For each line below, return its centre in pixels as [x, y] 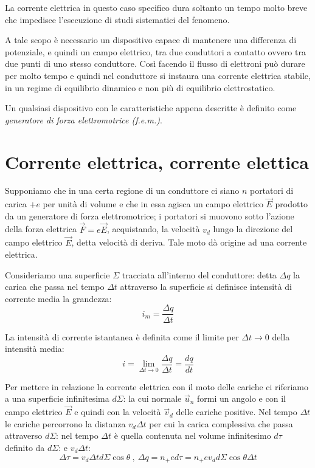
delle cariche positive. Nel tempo [237, 412]
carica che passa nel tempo [55, 287]
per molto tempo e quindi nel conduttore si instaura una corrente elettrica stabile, [158, 75]
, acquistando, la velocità [153, 229]
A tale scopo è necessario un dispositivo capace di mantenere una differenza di [151, 40]
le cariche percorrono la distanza [65, 423]
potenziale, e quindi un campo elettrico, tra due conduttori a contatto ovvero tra [155, 51]
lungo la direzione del [253, 229]
